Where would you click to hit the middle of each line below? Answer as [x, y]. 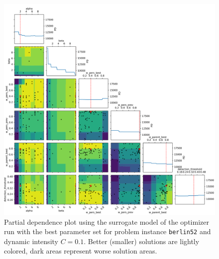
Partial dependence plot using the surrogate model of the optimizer [107, 221]
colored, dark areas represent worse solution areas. [81, 251]
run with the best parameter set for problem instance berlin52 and [108, 231]
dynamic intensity [31, 241]
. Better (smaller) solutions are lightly [142, 241]
